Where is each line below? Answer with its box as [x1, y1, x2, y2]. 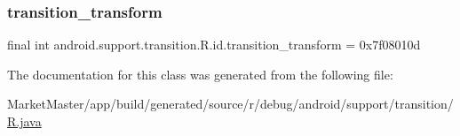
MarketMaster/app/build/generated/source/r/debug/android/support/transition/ [7, 94, 454, 113]
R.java [7, 112, 42, 130]
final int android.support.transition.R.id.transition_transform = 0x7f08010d [7, 35, 421, 54]
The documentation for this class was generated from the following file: [7, 64, 393, 83]
